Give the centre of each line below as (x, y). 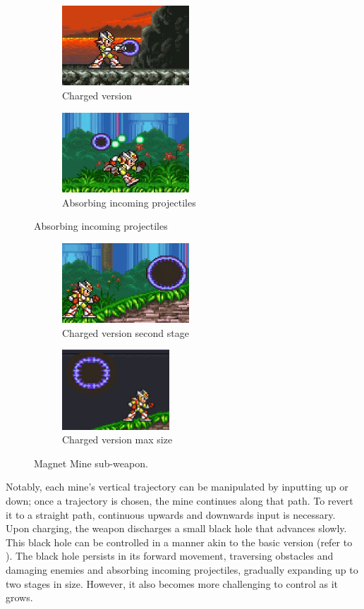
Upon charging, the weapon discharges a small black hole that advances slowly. (176, 528)
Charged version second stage (126, 332)
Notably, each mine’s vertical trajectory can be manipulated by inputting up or (177, 487)
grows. (19, 597)
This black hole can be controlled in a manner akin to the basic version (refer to (179, 542)
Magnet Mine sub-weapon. (91, 463)
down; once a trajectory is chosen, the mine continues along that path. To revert (180, 501)
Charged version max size (117, 439)
